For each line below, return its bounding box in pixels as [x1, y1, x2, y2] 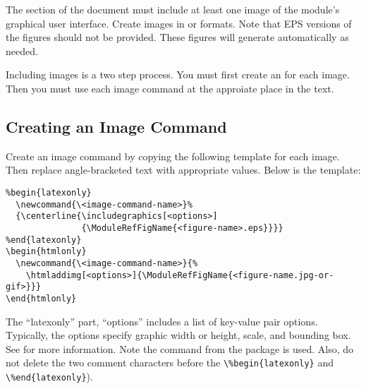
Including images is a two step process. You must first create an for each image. [6, 67, 350, 82]
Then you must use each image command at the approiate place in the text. [6, 80, 334, 95]
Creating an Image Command [6, 115, 227, 137]
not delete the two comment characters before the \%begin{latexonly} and [6, 355, 334, 370]
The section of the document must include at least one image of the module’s [6, 2, 340, 16]
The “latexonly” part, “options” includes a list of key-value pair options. [6, 313, 318, 328]
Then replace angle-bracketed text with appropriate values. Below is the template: [6, 162, 361, 177]
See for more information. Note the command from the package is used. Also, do [6, 341, 354, 356]
